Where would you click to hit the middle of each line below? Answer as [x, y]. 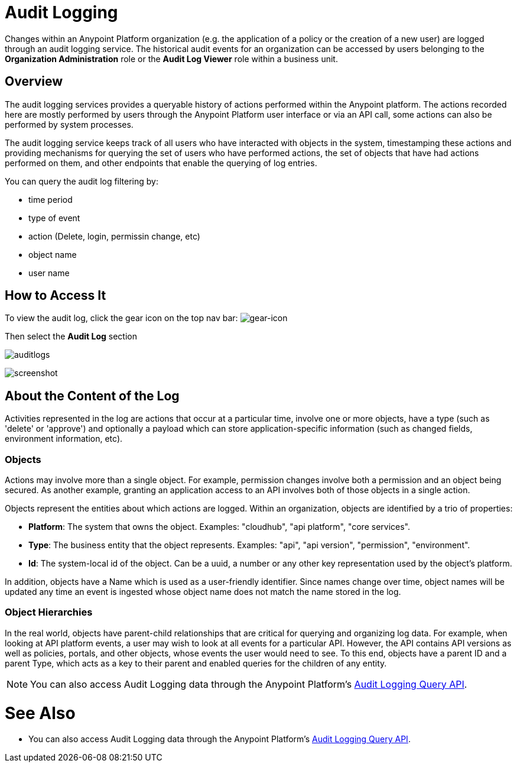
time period [51, 199]
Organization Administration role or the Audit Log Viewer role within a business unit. [171, 59]
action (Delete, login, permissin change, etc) [114, 236]
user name [49, 273]
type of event [54, 218]
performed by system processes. [69, 124]
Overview [34, 82]
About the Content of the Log [92, 396]
